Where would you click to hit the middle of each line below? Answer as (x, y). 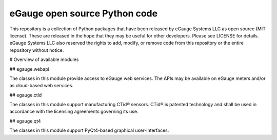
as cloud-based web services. (42, 86)
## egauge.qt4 (25, 121)
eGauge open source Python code (84, 13)
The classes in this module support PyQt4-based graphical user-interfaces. (89, 130)
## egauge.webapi (29, 69)
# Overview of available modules (44, 59)
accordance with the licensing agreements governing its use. (74, 112)
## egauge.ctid (26, 95)
